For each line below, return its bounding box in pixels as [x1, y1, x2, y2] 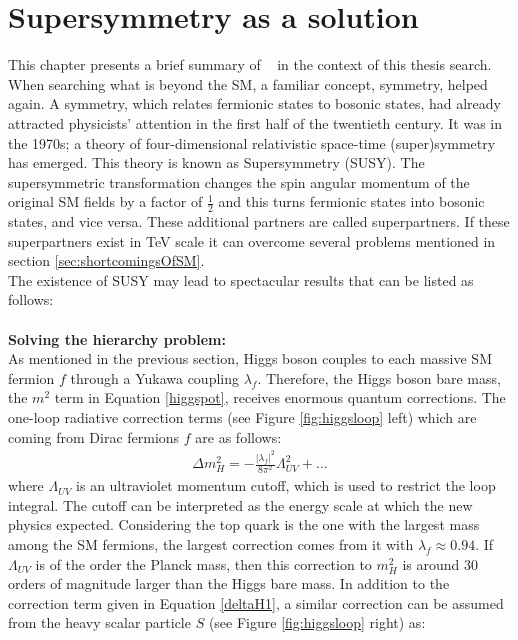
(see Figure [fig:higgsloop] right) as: [208, 612, 426, 633]
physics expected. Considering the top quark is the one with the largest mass [8, 514, 480, 535]
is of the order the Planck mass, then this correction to [35, 553, 372, 574]
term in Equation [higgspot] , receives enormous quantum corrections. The [54, 387, 506, 408]
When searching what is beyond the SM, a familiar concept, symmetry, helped [8, 73, 488, 94]
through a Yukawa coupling [70, 367, 239, 388]
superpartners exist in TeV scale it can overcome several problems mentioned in [8, 230, 496, 251]
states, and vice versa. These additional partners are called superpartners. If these [8, 211, 510, 232]
